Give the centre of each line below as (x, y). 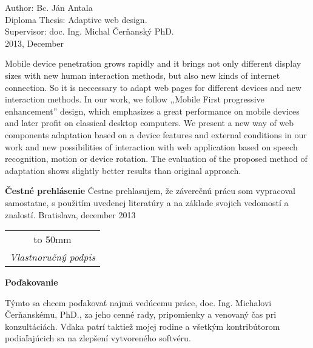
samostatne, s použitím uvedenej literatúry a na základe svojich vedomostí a (147, 202)
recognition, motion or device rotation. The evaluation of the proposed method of (156, 159)
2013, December (35, 43)
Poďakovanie (32, 282)
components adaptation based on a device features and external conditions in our (156, 134)
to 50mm (52, 239)
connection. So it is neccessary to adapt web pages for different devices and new (153, 87)
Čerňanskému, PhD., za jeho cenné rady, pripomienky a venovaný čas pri (141, 314)
